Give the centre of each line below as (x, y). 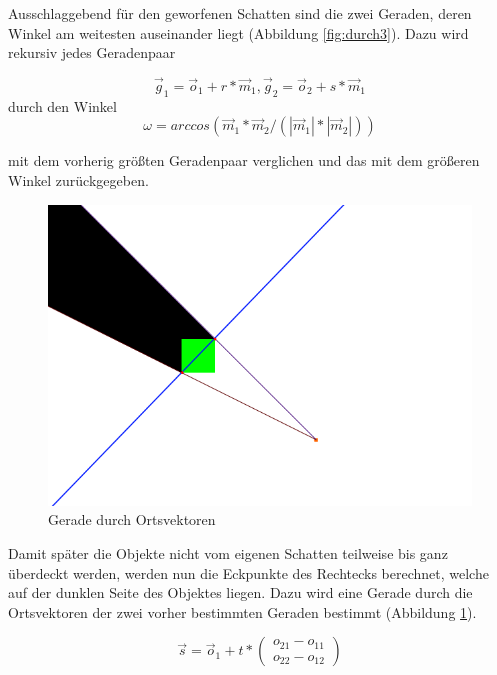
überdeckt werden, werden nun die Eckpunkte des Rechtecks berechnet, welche (248, 572)
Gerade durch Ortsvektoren (132, 519)
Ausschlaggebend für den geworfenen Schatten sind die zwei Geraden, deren (240, 13)
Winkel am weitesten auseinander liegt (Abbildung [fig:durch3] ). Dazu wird (238, 32)
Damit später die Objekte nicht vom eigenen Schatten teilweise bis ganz (228, 552)
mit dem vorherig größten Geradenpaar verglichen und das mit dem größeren (244, 160)
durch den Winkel (62, 105)
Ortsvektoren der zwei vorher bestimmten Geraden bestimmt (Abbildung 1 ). (242, 611)
